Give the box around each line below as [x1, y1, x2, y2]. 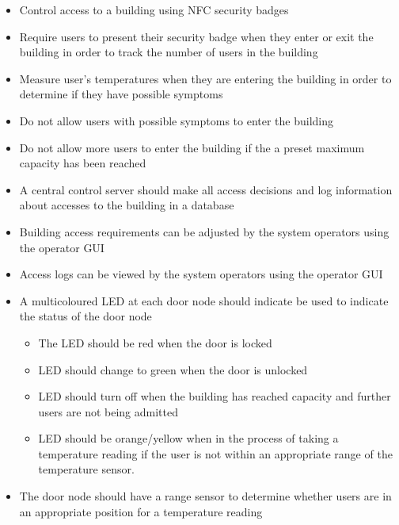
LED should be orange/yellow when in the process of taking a [38, 430, 339, 446]
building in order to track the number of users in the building [19, 44, 318, 60]
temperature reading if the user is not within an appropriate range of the [38, 445, 393, 462]
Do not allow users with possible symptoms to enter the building [19, 112, 334, 128]
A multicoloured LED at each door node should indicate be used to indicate [19, 292, 389, 308]
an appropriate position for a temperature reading [19, 503, 263, 519]
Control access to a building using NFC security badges [19, 2, 289, 17]
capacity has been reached [19, 155, 146, 171]
